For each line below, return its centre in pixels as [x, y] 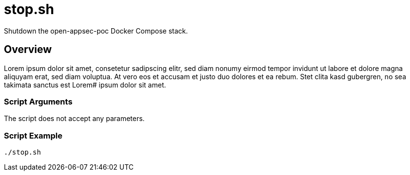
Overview [28, 50]
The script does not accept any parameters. [74, 119]
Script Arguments [38, 101]
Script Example [33, 135]
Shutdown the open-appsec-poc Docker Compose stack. [96, 31]
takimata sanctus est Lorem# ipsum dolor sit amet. [85, 85]
